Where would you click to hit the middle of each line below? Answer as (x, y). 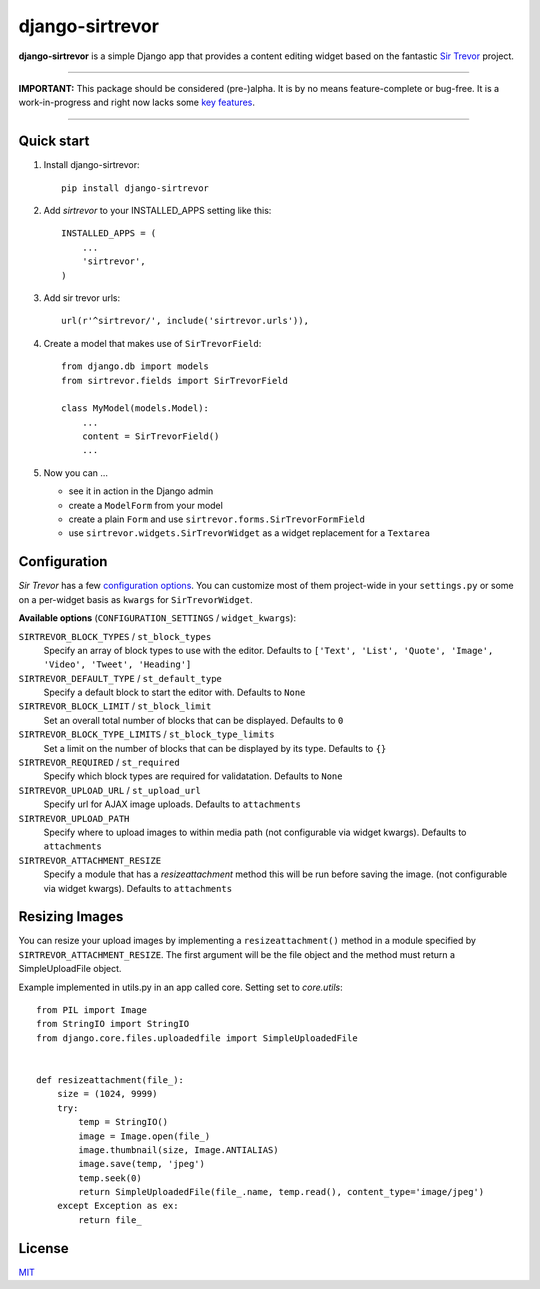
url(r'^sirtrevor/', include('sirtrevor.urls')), (185, 321)
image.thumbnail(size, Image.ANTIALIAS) (178, 1149)
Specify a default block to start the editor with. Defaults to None (174, 692)
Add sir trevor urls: (82, 297)
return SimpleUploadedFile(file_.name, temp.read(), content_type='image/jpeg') (281, 1192)
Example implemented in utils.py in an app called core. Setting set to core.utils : (181, 987)
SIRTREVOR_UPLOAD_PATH (74, 818)
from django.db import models (135, 366)
